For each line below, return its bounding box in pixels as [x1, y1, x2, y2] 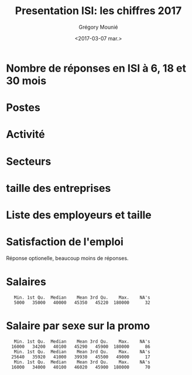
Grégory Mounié [78, 23, 118, 31]
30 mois [6, 74, 47, 87]
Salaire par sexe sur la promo [6, 319, 150, 332]
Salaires [6, 275, 47, 288]
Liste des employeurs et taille [6, 208, 152, 221]
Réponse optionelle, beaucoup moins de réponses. [6, 254, 129, 262]
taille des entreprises [6, 181, 111, 195]
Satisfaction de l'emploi [6, 235, 124, 249]
